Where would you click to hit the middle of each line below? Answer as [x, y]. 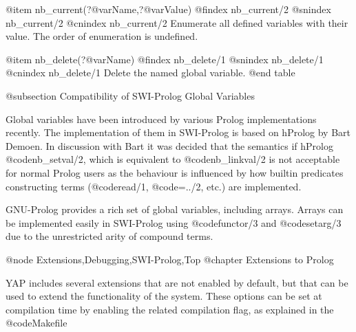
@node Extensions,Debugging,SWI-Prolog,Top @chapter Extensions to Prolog [170, 259]
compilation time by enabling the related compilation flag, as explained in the [170, 309]
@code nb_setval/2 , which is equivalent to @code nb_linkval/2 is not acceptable [173, 159]
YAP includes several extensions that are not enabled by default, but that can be [177, 282]
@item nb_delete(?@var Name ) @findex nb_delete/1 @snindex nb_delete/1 [165, 59]
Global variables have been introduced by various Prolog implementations [161, 119]
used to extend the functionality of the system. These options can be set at [164, 296]
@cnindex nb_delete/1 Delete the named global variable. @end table [150, 73]
